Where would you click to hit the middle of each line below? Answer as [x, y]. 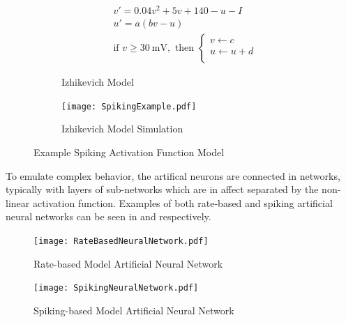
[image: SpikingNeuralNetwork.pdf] [116, 288]
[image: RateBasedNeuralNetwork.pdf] [121, 241]
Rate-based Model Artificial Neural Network [128, 263]
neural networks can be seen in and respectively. [108, 216]
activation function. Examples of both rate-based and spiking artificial [182, 202]
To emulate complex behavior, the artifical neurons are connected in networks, [173, 175]
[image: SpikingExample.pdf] [129, 106]
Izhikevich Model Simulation [122, 129]
